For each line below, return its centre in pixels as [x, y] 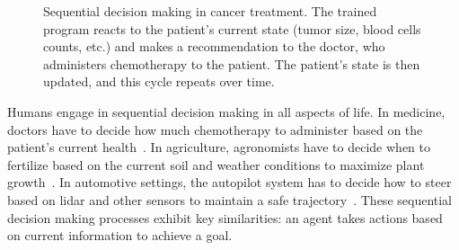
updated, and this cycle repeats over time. [159, 81]
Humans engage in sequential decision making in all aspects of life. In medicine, [226, 111]
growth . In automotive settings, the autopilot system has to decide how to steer [229, 182]
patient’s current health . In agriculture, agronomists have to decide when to [219, 147]
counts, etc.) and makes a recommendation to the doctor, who [214, 46]
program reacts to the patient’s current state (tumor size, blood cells [232, 28]
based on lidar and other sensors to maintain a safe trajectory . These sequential [230, 199]
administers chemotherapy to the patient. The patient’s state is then [232, 63]
